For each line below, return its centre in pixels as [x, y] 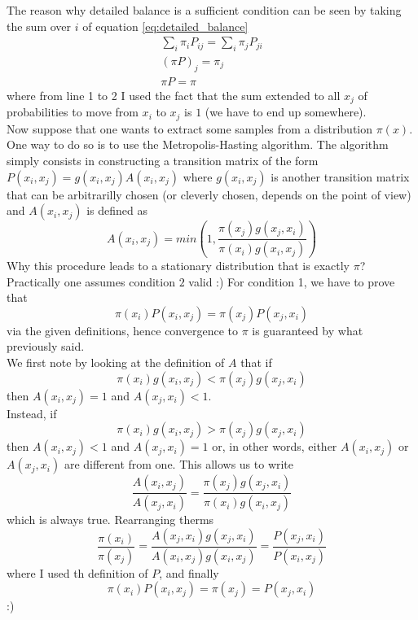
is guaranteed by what [308, 330]
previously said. [46, 346]
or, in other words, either [275, 446]
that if [256, 362]
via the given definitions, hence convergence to [122, 330]
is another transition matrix [340, 176]
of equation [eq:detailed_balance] [165, 26]
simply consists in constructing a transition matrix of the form [163, 160]
